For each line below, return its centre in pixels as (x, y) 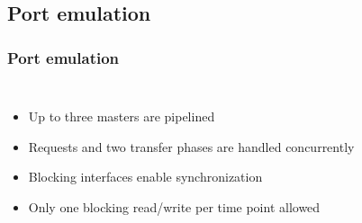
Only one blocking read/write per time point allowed (174, 206)
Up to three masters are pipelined (122, 116)
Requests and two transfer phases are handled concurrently (191, 146)
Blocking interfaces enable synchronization (145, 177)
